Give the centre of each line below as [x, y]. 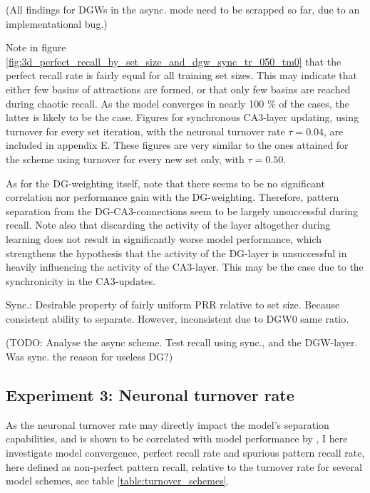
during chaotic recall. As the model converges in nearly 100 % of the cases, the [178, 103]
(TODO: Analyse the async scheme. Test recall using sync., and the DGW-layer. [182, 342]
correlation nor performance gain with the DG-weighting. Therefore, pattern [173, 197]
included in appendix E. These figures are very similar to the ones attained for [177, 145]
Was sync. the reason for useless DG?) [89, 357]
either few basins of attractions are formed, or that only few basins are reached [178, 89]
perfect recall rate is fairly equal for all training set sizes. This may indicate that [181, 75]
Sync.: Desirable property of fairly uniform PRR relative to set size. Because [173, 305]
